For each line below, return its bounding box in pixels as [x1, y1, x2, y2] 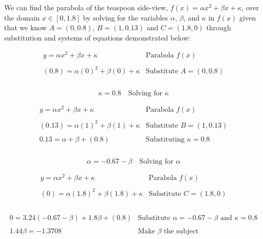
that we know [4, 22, 47, 33]
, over [241, 2, 259, 12]
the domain [4, 12, 40, 23]
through [206, 22, 231, 33]
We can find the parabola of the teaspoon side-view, [4, 2, 168, 12]
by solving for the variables [83, 12, 168, 23]
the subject [164, 227, 199, 235]
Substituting [145, 135, 185, 143]
